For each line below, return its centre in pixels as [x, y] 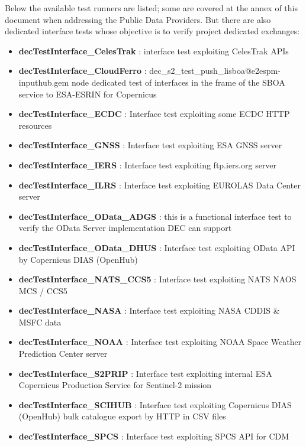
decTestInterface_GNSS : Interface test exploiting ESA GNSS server [150, 145]
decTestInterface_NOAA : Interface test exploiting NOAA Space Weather [160, 342]
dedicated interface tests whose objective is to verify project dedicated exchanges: [152, 31]
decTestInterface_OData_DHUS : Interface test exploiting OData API [157, 247]
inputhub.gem [44, 82]
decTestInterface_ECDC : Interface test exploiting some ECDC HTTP [154, 114]
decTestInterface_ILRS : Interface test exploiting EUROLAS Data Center [160, 185]
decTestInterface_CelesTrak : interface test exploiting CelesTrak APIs [154, 51]
